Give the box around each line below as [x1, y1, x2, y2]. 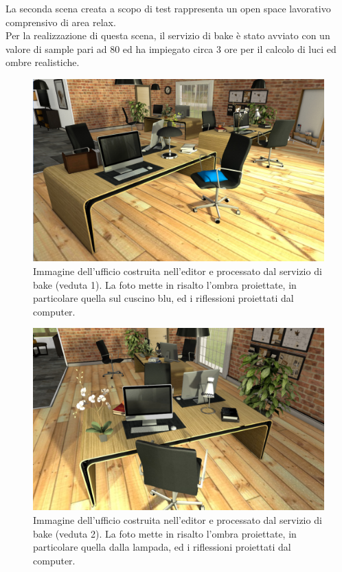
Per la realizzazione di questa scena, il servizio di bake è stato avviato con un [5, 28, 330, 43]
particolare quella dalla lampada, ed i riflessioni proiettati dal [33, 540, 291, 554]
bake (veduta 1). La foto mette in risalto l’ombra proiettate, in [33, 277, 297, 291]
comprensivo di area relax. [5, 14, 116, 29]
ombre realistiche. [5, 55, 80, 69]
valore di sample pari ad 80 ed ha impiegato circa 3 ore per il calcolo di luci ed [5, 41, 337, 56]
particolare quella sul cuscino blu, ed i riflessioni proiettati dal [33, 291, 294, 305]
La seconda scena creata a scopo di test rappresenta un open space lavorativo [5, 1, 331, 15]
